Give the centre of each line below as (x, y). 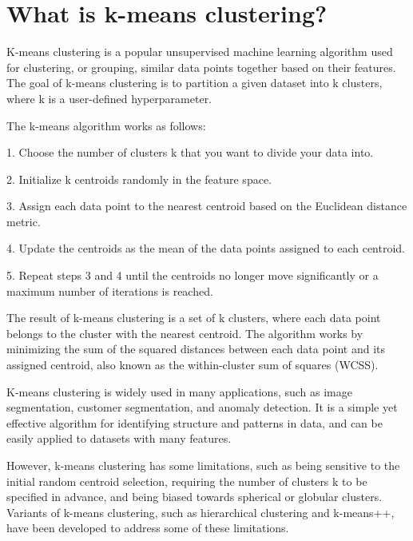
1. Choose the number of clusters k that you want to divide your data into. (190, 152)
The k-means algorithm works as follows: (106, 125)
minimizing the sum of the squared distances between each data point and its (196, 349)
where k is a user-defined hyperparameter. (109, 98)
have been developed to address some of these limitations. (148, 528)
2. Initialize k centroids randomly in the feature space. (139, 179)
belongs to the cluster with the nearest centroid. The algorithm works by (185, 333)
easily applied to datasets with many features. (119, 438)
